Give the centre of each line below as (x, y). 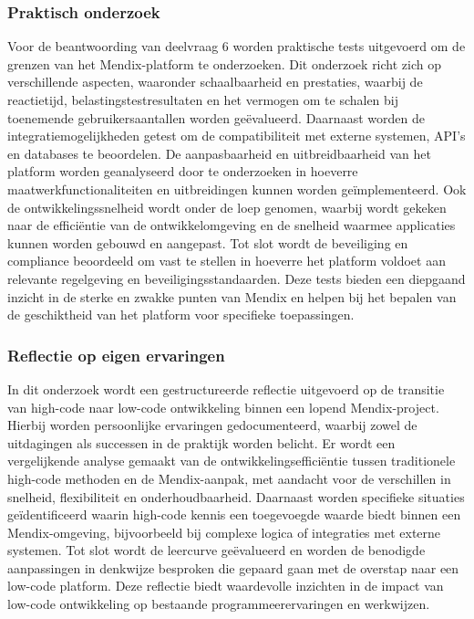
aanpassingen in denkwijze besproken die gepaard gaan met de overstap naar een (233, 567)
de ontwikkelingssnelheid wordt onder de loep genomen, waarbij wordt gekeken (227, 207)
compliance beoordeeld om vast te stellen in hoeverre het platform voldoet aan (227, 261)
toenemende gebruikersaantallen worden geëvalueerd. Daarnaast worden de (216, 117)
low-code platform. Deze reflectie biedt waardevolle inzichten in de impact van (226, 586)
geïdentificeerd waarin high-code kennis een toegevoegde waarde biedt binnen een (234, 514)
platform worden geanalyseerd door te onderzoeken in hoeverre (183, 171)
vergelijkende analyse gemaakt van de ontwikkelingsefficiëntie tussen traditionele (232, 461)
